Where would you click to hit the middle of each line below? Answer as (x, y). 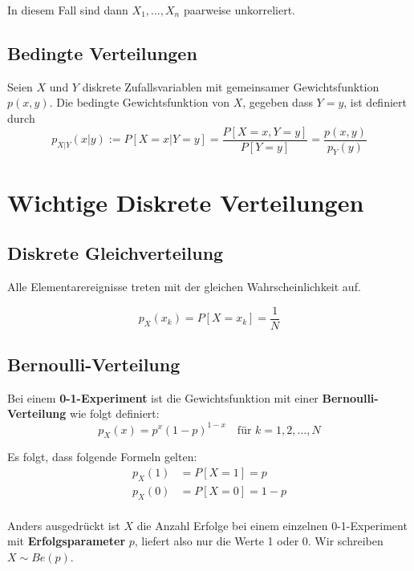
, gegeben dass (278, 102)
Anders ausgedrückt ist (64, 525)
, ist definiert (375, 102)
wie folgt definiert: (115, 413)
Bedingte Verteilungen (102, 53)
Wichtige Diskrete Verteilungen (186, 202)
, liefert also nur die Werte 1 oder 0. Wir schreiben (259, 541)
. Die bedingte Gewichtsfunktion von (140, 102)
